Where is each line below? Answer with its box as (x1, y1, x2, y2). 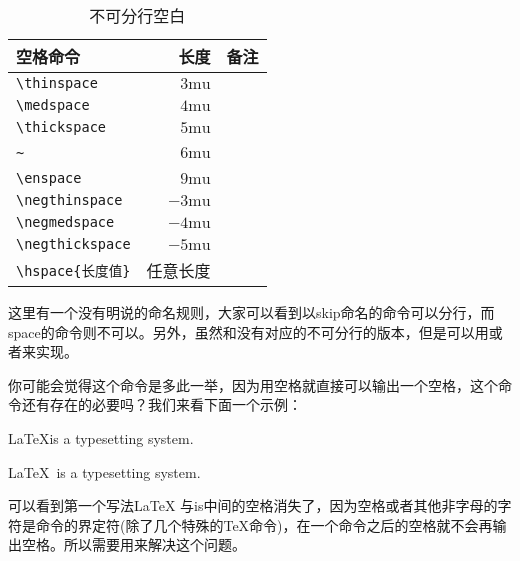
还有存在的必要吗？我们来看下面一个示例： (21, 394, 302, 415)
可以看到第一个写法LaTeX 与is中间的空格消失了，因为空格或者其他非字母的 (8, 495, 498, 516)
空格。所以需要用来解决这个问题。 (21, 534, 246, 555)
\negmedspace (16, 214, 115, 230)
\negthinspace (16, 192, 123, 208)
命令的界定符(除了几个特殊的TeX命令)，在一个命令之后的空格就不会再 (35, 514, 493, 535)
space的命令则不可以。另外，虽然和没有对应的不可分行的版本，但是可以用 (8, 321, 489, 342)
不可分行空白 (89, 4, 186, 27)
